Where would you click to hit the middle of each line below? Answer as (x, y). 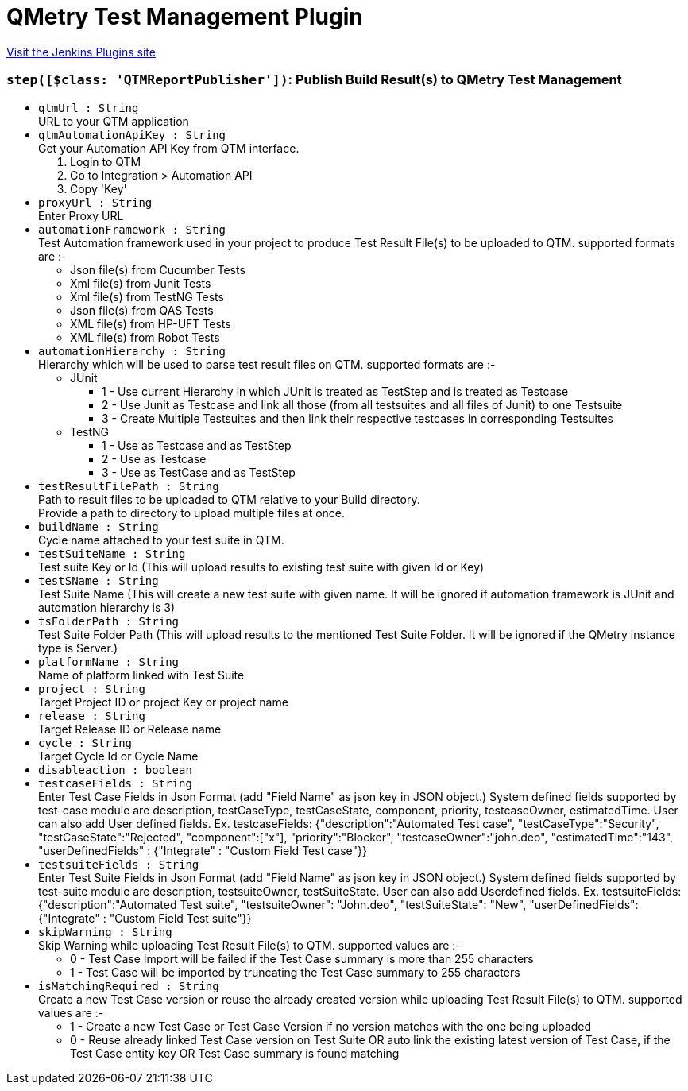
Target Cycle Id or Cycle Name (118, 756)
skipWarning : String (105, 932)
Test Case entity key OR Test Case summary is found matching (235, 1053)
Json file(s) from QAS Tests (142, 310)
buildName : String (99, 526)
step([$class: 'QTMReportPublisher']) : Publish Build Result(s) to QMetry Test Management (314, 80)
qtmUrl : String (89, 108)
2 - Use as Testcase (154, 458)
